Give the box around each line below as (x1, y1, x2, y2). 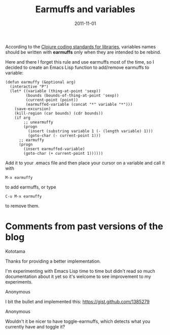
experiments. (5, 278, 33, 285)
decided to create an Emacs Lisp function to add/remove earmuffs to (5, 64, 150, 70)
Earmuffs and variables (35, 4, 135, 15)
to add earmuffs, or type (5, 184, 56, 190)
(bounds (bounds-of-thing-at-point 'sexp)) (25, 93, 119, 98)
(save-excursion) (14, 106, 51, 111)
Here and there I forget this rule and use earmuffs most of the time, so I (5, 59, 154, 65)
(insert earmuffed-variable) (23, 146, 85, 151)
